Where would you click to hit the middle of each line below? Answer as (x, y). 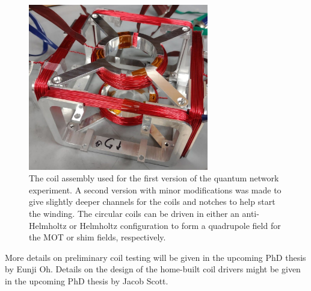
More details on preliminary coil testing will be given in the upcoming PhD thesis (155, 257)
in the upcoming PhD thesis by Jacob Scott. (87, 280)
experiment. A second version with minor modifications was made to (155, 189)
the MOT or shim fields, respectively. (97, 237)
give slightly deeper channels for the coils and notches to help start (152, 202)
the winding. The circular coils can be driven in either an (134, 213)
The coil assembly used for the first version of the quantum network (154, 178)
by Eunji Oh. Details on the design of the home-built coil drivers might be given (153, 269)
